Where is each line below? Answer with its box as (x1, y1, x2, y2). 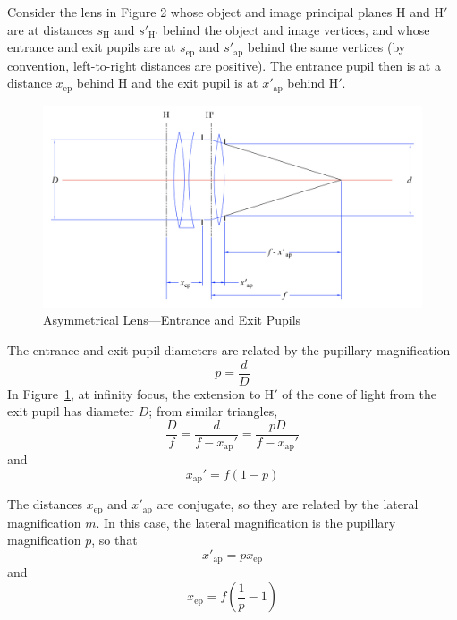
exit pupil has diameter (7, 402, 135, 420)
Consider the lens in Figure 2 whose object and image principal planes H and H (7, 3, 444, 21)
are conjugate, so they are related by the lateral (157, 495, 419, 514)
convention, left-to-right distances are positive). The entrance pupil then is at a (7, 55, 441, 74)
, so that (91, 531, 138, 549)
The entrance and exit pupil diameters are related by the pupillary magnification (7, 340, 451, 359)
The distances (7, 495, 83, 514)
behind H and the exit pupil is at (76, 73, 258, 92)
